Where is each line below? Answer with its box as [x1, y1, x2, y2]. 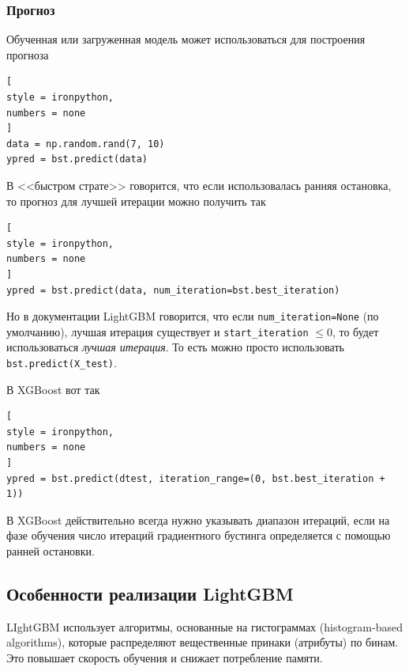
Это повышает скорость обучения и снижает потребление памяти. [6, 650, 323, 666]
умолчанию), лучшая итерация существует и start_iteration [6, 323, 309, 339]
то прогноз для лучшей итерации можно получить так [6, 192, 266, 209]
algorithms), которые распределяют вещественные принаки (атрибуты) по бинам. [6, 634, 399, 650]
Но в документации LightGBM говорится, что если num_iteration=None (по [6, 308, 379, 324]
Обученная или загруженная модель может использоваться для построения [6, 31, 366, 47]
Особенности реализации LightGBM [6, 582, 294, 606]
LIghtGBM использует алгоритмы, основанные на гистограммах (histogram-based [6, 618, 403, 635]
